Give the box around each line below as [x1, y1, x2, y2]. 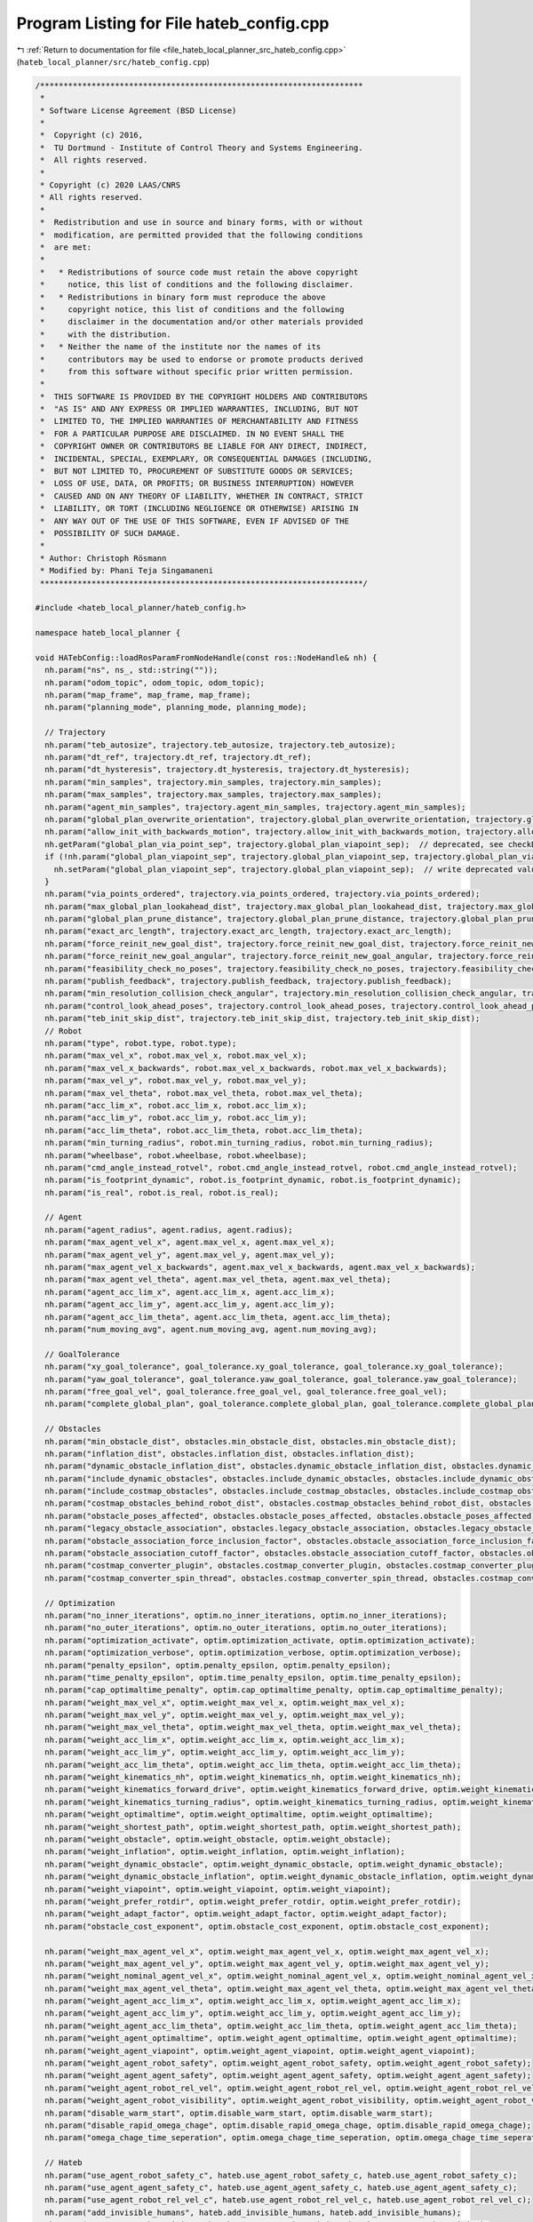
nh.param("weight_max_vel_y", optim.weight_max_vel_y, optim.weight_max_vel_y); [44, 1710, 406, 1720]
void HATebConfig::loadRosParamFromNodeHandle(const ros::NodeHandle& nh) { [35, 652, 378, 662]
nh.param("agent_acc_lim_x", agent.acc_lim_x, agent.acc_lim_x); [44, 1287, 336, 1297]
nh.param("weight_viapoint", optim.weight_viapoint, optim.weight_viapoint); [44, 1884, 392, 1894]
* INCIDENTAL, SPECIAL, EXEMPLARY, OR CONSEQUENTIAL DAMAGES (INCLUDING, [40, 453, 373, 464]
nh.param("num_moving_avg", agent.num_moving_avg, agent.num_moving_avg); [44, 1324, 378, 1334]
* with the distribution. [40, 329, 172, 340]
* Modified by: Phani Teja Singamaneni [40, 565, 213, 576]
